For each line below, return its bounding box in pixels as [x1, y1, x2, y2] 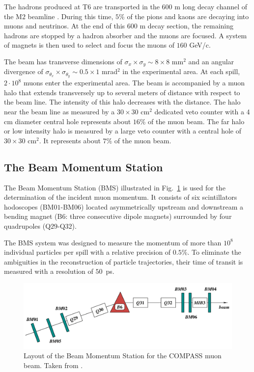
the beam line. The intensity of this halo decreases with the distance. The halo [4, 97, 241, 107]
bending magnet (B [4, 211, 62, 221]
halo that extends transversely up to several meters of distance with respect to [4, 87, 240, 97]
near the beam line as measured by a [4, 106, 115, 117]
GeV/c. [189, 40, 211, 50]
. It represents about [39, 135, 101, 145]
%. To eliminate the [181, 247, 241, 257]
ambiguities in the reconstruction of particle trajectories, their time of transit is [4, 256, 243, 266]
